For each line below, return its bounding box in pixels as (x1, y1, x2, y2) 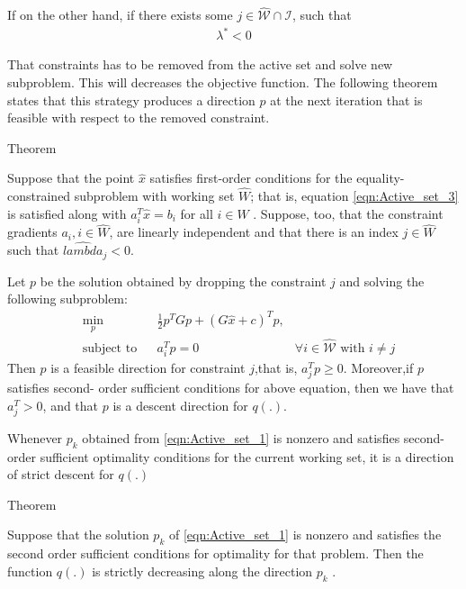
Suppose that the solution (7, 525, 149, 544)
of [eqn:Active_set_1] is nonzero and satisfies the (168, 525, 442, 544)
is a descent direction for (112, 395, 248, 414)
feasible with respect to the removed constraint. (7, 108, 270, 127)
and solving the (339, 271, 425, 290)
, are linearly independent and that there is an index (109, 222, 399, 241)
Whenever (7, 428, 63, 447)
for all (180, 204, 213, 222)
